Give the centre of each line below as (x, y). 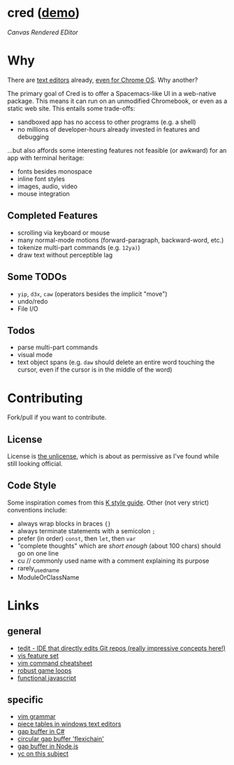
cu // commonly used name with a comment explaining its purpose (113, 561)
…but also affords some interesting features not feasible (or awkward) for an (117, 150)
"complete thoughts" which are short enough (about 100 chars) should (119, 546)
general (24, 631)
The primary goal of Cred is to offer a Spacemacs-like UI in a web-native (112, 93)
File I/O (28, 309)
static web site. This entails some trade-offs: (71, 108)
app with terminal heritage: (46, 157)
